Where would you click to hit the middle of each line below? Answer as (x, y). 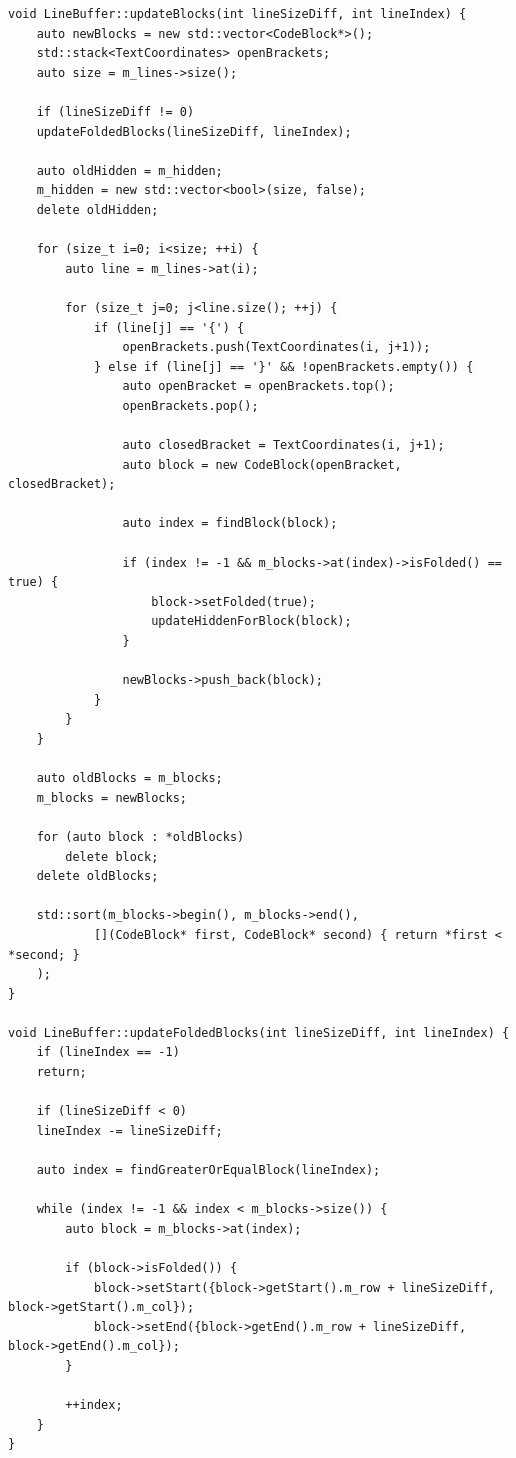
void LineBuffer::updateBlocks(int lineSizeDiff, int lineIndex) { (237, 14)
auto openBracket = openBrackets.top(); (258, 386)
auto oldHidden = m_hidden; (129, 170)
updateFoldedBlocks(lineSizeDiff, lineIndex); (194, 131)
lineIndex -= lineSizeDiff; (129, 1130)
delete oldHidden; (97, 209)
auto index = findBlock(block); (230, 523)
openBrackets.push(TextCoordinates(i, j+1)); (276, 347)
